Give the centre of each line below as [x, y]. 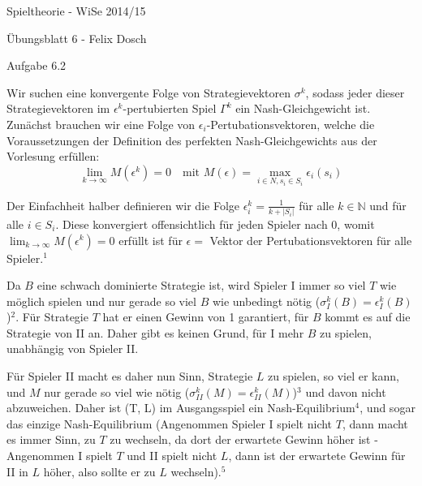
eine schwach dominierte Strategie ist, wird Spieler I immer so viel [201, 285]
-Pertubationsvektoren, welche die [291, 124]
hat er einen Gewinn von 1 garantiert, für [206, 317]
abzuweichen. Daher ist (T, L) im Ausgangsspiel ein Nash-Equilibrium [181, 408]
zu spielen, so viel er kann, [333, 376]
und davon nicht [346, 391]
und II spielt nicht [172, 456]
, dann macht [375, 423]
